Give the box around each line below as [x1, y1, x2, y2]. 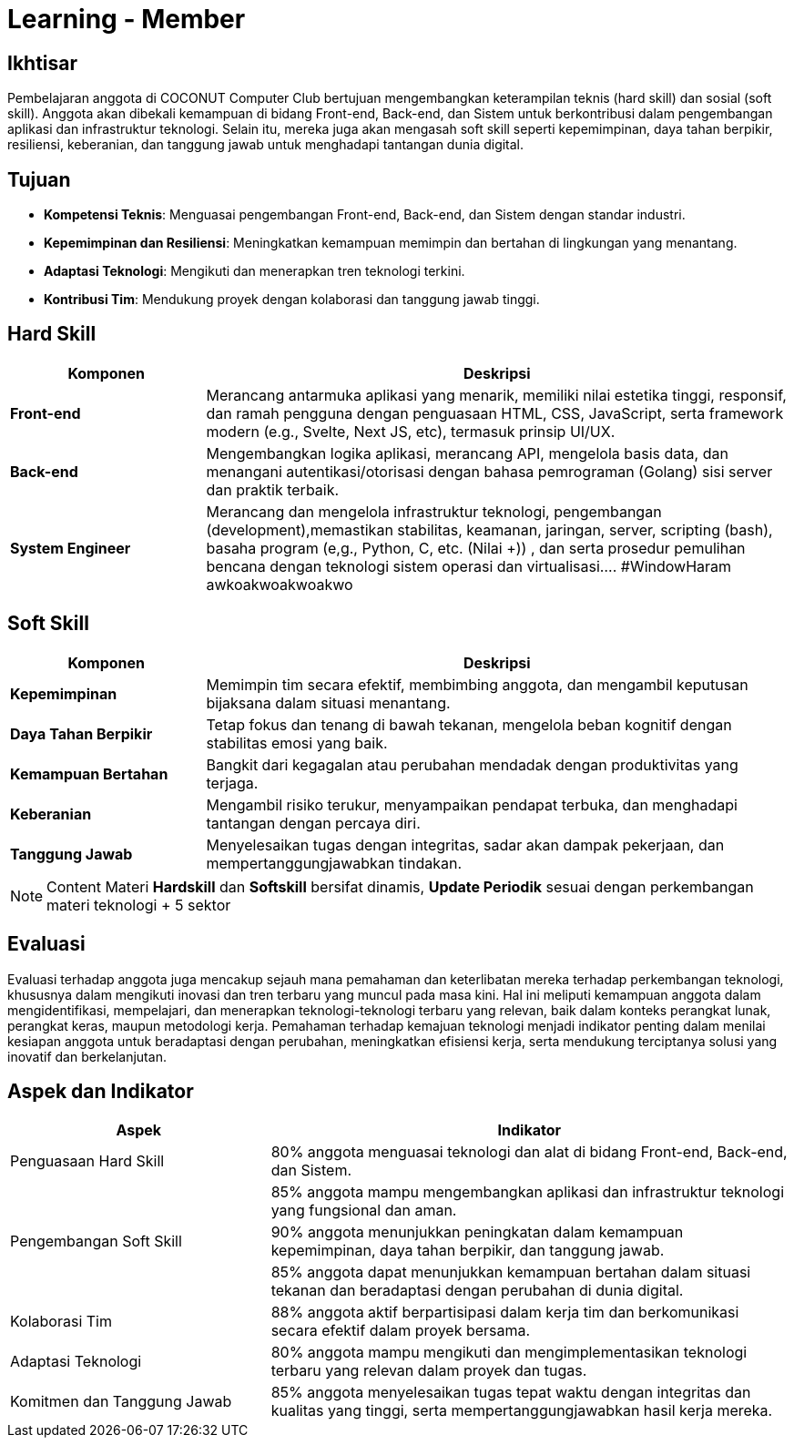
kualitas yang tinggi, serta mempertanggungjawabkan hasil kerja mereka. [270, 1401, 773, 1420]
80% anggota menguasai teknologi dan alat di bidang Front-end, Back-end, [270, 1143, 788, 1162]
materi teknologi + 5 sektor [46, 895, 231, 914]
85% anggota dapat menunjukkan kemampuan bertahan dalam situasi [270, 1263, 751, 1282]
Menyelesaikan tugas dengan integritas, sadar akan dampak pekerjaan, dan [206, 835, 725, 854]
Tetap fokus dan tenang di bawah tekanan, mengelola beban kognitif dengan [206, 715, 732, 734]
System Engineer [10, 538, 131, 557]
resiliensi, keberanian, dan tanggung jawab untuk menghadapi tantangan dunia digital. [7, 137, 524, 153]
